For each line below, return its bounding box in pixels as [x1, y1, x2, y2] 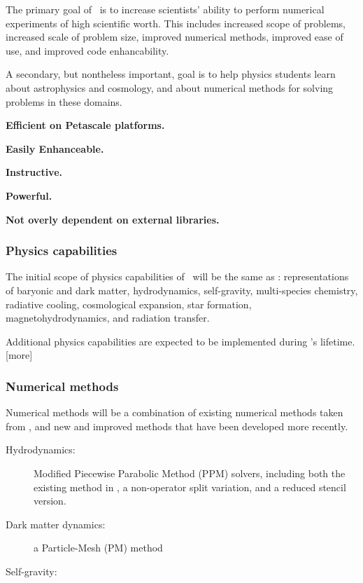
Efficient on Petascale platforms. [6, 118, 165, 132]
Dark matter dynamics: [6, 516, 106, 531]
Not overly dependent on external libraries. [6, 212, 220, 226]
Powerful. [6, 188, 52, 203]
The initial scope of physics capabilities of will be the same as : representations [6, 269, 349, 284]
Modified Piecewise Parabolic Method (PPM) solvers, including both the [34, 465, 346, 480]
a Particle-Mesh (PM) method [34, 540, 163, 555]
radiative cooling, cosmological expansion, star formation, [6, 296, 252, 311]
